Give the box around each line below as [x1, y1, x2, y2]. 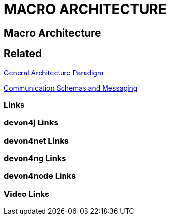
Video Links [4, 189, 50, 199]
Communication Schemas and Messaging [4, 83, 138, 92]
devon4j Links [4, 118, 59, 128]
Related [4, 48, 42, 60]
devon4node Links [4, 171, 76, 181]
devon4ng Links [4, 153, 66, 164]
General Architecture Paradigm [4, 68, 104, 77]
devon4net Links [4, 135, 69, 146]
